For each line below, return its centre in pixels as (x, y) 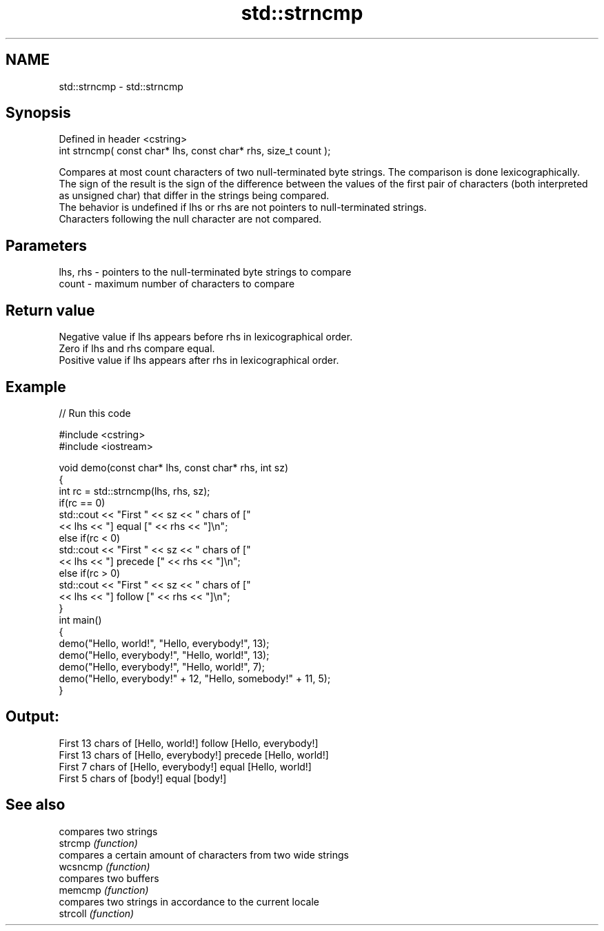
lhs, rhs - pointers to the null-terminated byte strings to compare (205, 272)
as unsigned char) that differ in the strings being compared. (194, 196)
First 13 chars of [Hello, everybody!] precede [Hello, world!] (194, 755)
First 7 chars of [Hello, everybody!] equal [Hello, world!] (185, 766)
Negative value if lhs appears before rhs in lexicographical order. (206, 337)
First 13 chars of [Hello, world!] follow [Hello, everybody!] (189, 743)
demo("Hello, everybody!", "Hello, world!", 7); (162, 666)
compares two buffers (109, 878)
